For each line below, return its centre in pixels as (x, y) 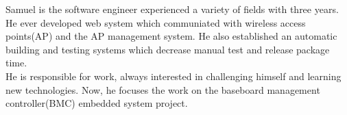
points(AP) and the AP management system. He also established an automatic (171, 36)
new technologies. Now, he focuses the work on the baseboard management (163, 89)
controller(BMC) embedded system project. (97, 103)
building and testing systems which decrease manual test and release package (168, 49)
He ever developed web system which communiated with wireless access (156, 22)
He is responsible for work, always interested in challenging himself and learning (173, 76)
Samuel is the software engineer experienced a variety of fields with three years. (172, 9)
